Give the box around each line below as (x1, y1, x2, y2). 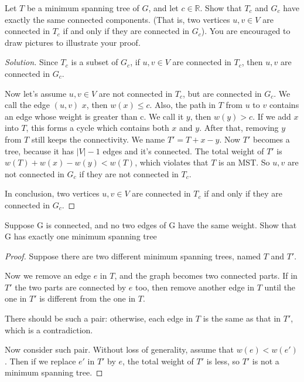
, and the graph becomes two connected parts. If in (114, 269, 298, 282)
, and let (148, 2, 179, 13)
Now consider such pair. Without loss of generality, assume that (5, 343, 234, 356)
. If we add (252, 110, 291, 122)
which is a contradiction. (5, 323, 93, 336)
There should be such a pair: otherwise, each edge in (5, 312, 193, 324)
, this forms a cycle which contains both (26, 121, 169, 134)
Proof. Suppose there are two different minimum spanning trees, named (5, 249, 261, 262)
